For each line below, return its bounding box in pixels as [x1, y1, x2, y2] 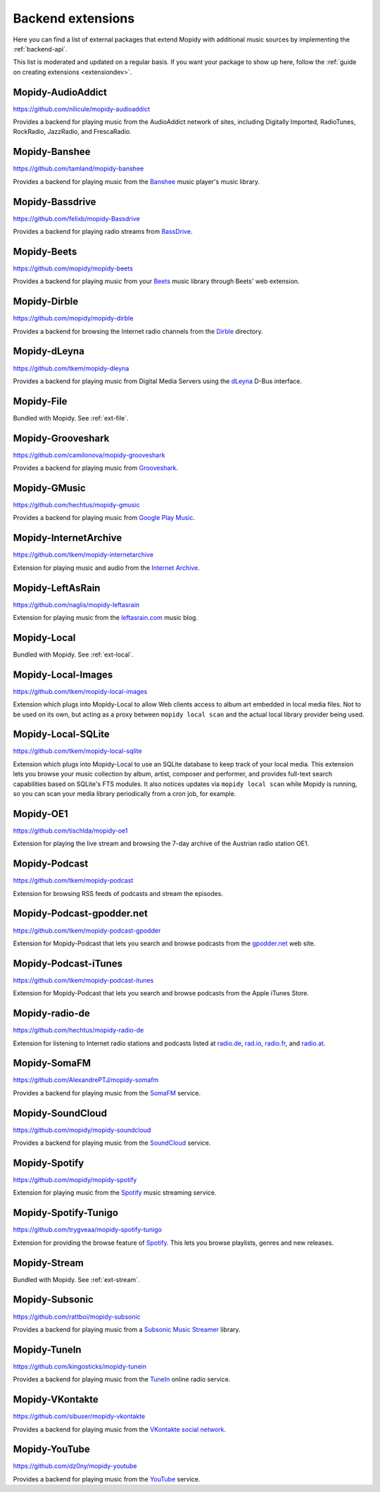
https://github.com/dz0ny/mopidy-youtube [13, 1462, 137, 1470]
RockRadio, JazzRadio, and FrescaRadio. [13, 128, 132, 136]
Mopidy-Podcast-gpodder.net [13, 907, 148, 919]
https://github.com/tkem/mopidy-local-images [13, 687, 148, 695]
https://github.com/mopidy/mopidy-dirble [13, 314, 134, 323]
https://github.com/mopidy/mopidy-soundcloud [13, 1126, 151, 1134]
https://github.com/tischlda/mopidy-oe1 [13, 826, 128, 835]
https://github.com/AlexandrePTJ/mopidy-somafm [13, 1076, 159, 1084]
